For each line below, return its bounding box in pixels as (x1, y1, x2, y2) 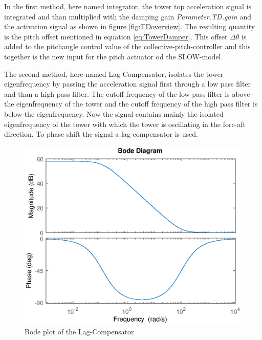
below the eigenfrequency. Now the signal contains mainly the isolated (4, 108, 224, 119)
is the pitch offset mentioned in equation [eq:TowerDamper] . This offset (4, 31, 228, 41)
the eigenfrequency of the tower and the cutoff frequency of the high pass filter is (4, 98, 258, 109)
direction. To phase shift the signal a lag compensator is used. (4, 129, 198, 139)
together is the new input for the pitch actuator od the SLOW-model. (4, 51, 223, 61)
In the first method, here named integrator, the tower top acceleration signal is (4, 1, 252, 11)
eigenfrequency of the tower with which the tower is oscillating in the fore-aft (4, 118, 246, 129)
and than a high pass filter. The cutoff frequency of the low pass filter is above (4, 88, 250, 99)
